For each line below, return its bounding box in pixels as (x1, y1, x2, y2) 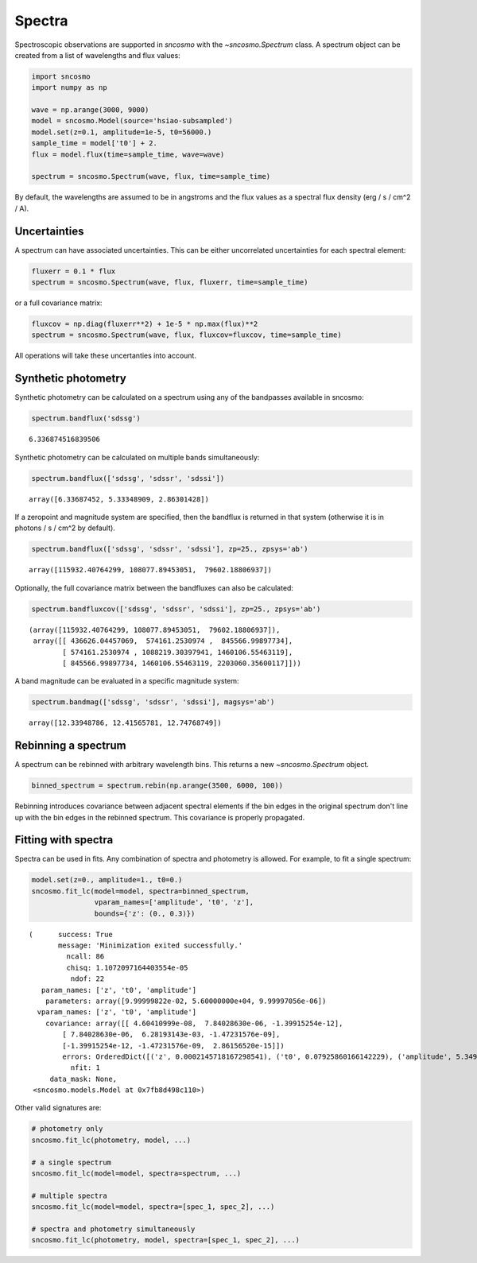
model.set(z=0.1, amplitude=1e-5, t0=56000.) (31, 127, 212, 137)
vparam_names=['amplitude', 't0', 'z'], (94, 898, 254, 907)
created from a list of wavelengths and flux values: (14, 50, 180, 60)
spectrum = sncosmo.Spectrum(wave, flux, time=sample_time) (31, 172, 271, 181)
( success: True (29, 930, 113, 939)
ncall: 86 (66, 952, 105, 961)
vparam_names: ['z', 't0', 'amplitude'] (37, 1008, 197, 1017)
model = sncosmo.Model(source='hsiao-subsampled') (31, 116, 234, 126)
